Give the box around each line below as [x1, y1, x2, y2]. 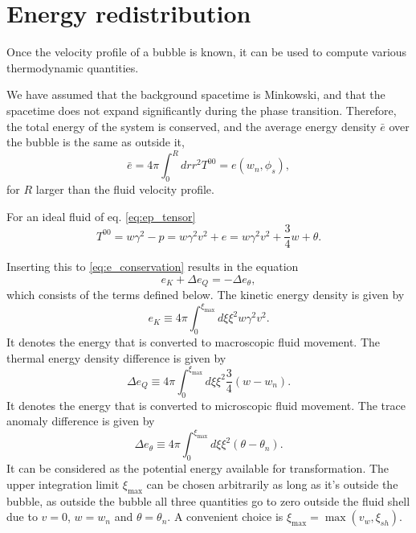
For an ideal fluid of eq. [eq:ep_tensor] [6, 207, 196, 224]
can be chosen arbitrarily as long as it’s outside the [146, 475, 398, 492]
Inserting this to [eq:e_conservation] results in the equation [6, 258, 299, 275]
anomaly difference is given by [6, 412, 155, 429]
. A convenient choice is [167, 508, 283, 525]
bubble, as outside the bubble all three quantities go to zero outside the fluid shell [6, 492, 410, 509]
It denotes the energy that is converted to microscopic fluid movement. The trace [6, 396, 406, 413]
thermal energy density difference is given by [6, 349, 226, 366]
